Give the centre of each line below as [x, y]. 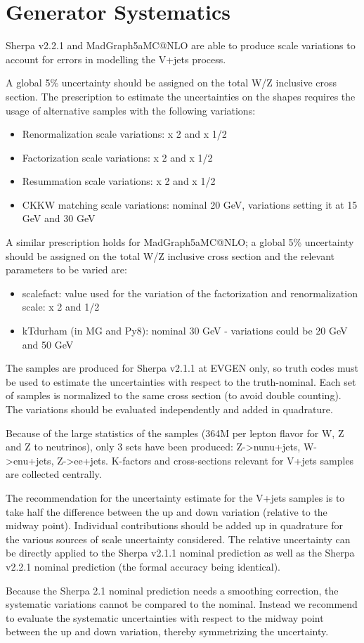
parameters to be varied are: [66, 269]
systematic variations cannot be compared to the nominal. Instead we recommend [182, 604]
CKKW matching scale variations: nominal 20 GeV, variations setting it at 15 [190, 204]
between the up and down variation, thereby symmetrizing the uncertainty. [167, 631]
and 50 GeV [48, 344]
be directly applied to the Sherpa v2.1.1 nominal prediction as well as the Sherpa [180, 553]
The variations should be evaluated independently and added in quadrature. [169, 409]
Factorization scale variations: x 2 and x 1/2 [117, 157]
